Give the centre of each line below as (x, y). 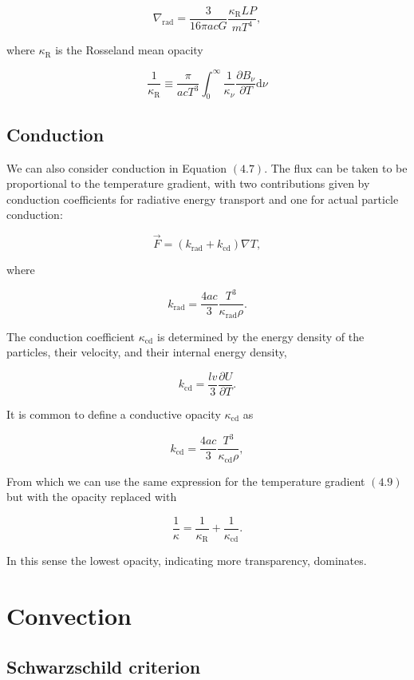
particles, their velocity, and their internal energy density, (147, 352)
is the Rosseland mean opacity (129, 50)
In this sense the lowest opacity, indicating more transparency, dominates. (187, 561)
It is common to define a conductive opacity (114, 414)
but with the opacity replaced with (92, 497)
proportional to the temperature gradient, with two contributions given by (188, 183)
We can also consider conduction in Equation (117, 167)
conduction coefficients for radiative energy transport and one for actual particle (203, 199)
